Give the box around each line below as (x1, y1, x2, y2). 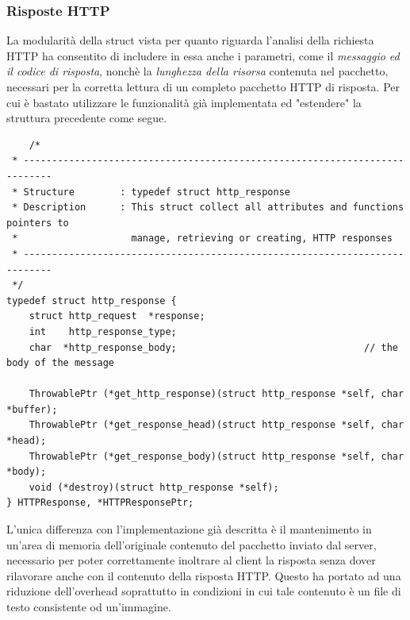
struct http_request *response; (29, 310, 205, 322)
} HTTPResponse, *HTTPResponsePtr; (6, 497, 194, 509)
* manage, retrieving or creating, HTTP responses (12, 233, 393, 245)
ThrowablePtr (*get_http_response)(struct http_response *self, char (29, 388, 404, 400)
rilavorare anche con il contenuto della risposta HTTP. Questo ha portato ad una (6, 567, 401, 583)
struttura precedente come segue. (6, 110, 167, 126)
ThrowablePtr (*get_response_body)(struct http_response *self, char (29, 450, 404, 462)
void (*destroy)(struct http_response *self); (29, 481, 279, 493)
